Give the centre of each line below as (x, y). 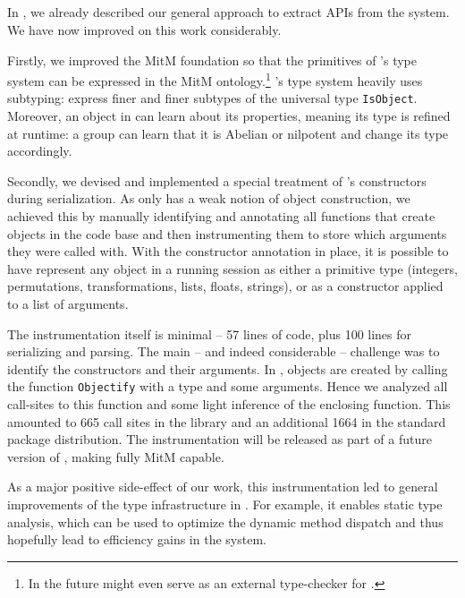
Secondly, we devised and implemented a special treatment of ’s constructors (217, 180)
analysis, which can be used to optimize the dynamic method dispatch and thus (225, 521)
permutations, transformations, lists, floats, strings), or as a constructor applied (225, 286)
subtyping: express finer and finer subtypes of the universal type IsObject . (212, 98)
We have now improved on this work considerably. (144, 29)
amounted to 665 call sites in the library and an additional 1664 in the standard (227, 421)
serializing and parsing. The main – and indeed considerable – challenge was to (224, 351)
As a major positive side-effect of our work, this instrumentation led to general (223, 487)
